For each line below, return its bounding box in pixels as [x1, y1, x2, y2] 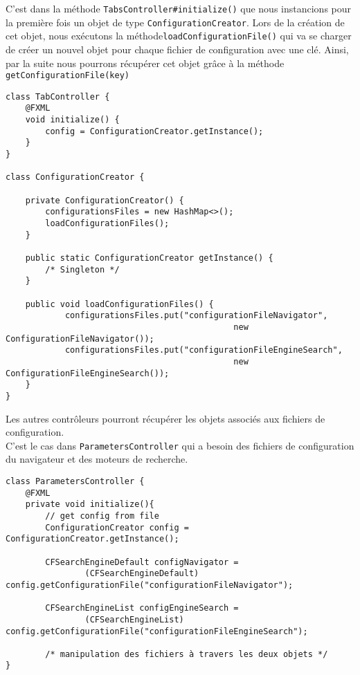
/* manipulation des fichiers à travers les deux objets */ [45, 649, 328, 659]
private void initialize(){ [25, 499, 154, 510]
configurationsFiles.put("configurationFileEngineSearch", [64, 345, 343, 355]
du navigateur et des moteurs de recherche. [6, 452, 188, 466]
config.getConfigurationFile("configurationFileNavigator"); [6, 580, 294, 590]
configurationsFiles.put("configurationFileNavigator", [64, 311, 328, 321]
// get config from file [45, 510, 159, 521]
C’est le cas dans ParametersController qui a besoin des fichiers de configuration [6, 438, 354, 452]
